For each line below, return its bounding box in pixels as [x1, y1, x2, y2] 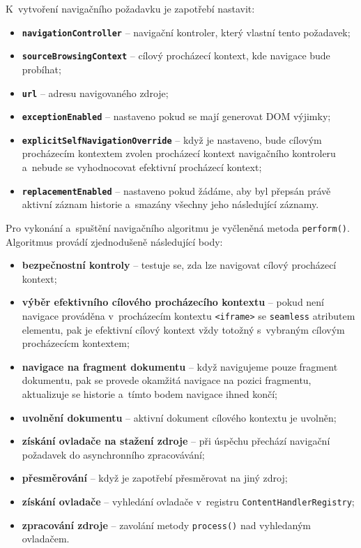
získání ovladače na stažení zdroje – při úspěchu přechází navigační [22, 434, 330, 448]
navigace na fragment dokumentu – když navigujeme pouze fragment [22, 359, 338, 373]
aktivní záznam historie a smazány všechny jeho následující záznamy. [22, 197, 319, 212]
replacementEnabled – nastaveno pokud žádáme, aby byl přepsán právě [22, 183, 331, 198]
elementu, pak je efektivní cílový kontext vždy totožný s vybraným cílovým [22, 322, 345, 336]
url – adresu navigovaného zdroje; [22, 85, 169, 100]
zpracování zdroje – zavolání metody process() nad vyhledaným [22, 517, 312, 532]
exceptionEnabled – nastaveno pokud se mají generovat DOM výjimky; [22, 109, 331, 124]
